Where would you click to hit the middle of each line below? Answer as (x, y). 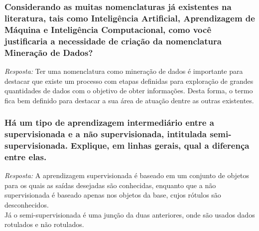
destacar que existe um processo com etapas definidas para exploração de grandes (129, 81)
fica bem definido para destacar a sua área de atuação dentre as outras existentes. (129, 100)
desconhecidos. (27, 205)
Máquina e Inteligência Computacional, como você (108, 29)
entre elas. (26, 156)
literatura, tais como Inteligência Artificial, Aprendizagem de (130, 18)
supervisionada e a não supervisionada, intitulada (106, 134)
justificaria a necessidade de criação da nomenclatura (113, 41)
